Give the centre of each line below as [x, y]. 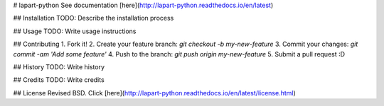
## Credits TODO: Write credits [59, 80]
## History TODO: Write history [59, 66]
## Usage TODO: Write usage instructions [75, 31]
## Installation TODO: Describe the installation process [94, 18]
